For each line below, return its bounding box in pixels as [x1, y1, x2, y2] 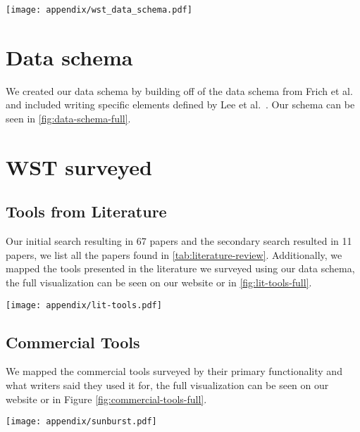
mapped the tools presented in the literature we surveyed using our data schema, [6, 261, 355, 276]
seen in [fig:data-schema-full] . [6, 110, 131, 125]
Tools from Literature [6, 201, 167, 222]
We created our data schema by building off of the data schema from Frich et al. [6, 83, 353, 98]
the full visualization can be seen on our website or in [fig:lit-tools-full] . [6, 274, 312, 289]
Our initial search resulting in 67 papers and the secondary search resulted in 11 [6, 234, 352, 248]
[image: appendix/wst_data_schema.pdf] [6, 5, 192, 15]
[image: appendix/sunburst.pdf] [6, 417, 157, 427]
